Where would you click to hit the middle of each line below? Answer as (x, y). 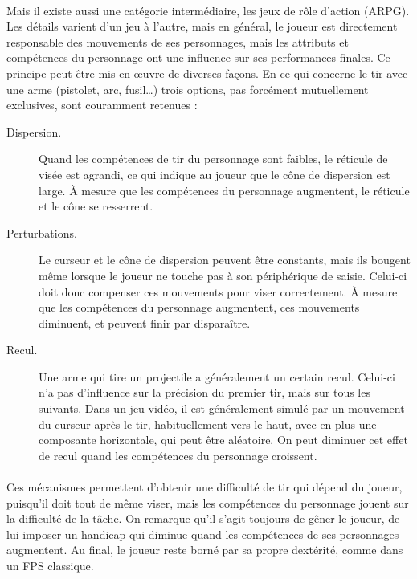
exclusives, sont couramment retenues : (102, 105)
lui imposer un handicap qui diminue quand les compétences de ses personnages (203, 534)
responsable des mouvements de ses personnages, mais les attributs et (178, 41)
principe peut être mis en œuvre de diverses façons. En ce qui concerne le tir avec (207, 73)
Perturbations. (42, 232)
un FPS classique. (50, 565)
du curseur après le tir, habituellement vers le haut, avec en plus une (208, 424)
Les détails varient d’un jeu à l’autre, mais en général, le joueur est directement (202, 26)
